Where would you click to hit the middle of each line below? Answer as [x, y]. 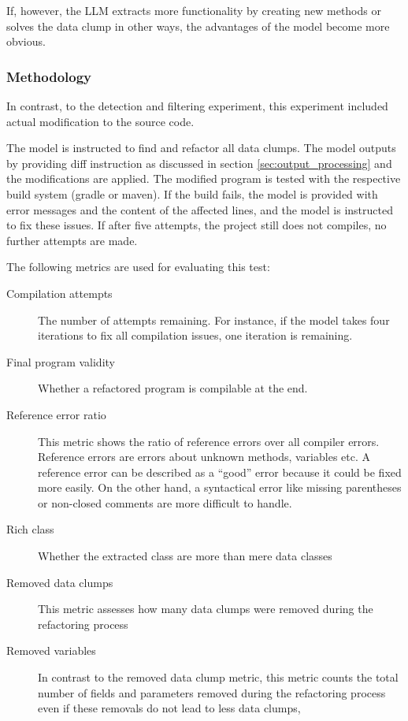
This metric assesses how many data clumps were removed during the [206, 609]
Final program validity [61, 361]
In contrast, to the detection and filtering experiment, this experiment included [197, 106]
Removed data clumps [60, 582]
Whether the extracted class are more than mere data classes [185, 556]
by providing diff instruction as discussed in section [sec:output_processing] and [199, 163]
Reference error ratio [56, 414]
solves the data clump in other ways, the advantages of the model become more [198, 26]
